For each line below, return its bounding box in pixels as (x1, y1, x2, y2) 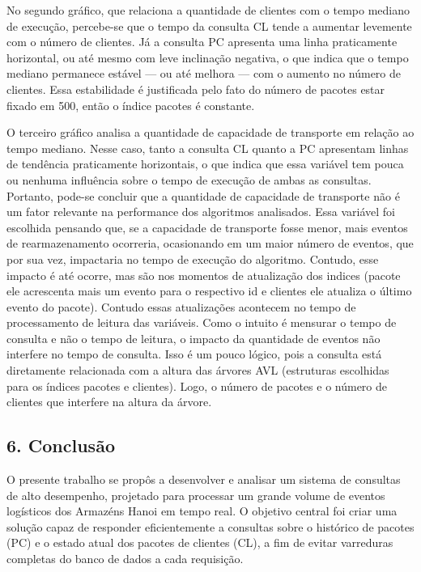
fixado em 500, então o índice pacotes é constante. (6, 96, 255, 113)
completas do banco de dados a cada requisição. (6, 550, 244, 567)
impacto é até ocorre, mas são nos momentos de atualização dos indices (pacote (6, 266, 401, 283)
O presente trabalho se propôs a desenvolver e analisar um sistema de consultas (6, 471, 401, 488)
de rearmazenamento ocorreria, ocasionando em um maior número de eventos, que (6, 235, 414, 252)
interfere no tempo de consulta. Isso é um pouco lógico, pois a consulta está (6, 345, 382, 362)
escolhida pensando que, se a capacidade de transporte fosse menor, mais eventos (6, 218, 408, 235)
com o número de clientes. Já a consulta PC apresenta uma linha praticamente (6, 33, 398, 50)
